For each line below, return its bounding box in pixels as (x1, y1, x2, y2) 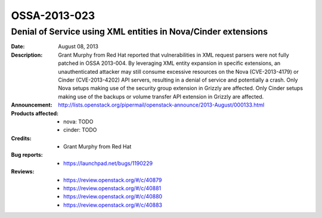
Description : (11, 51, 43, 58)
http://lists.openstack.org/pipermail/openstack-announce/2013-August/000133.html (58, 101, 265, 108)
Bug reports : (11, 151, 43, 158)
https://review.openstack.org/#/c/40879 (63, 176, 162, 183)
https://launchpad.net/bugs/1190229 (63, 160, 153, 167)
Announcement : (11, 101, 53, 108)
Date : (11, 43, 25, 50)
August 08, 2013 (58, 43, 98, 50)
